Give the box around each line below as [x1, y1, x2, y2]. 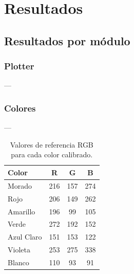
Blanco [8, 257, 29, 267]
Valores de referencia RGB [10, 139, 93, 150]
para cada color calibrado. [11, 149, 93, 160]
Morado [8, 180, 32, 191]
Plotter [4, 60, 34, 72]
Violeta [8, 244, 30, 255]
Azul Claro [8, 231, 42, 242]
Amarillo [8, 206, 35, 216]
